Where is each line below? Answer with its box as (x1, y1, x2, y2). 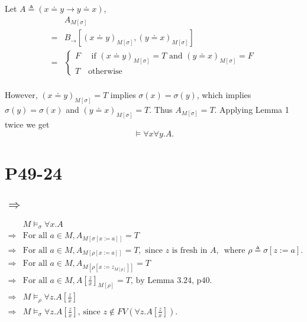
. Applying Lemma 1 (214, 103, 289, 116)
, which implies (196, 89, 251, 101)
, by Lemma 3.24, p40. (130, 276, 212, 285)
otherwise (88, 67, 122, 76)
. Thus (149, 103, 173, 116)
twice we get (5, 118, 50, 130)
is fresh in (172, 246, 208, 255)
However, (5, 89, 38, 101)
